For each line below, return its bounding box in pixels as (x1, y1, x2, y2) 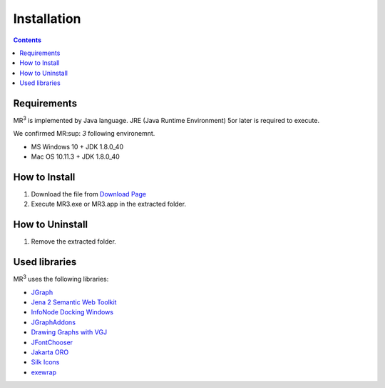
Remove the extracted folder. (31, 237, 117, 246)
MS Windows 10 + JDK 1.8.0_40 (31, 142, 124, 151)
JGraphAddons (31, 318, 76, 327)
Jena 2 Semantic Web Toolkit (31, 298, 117, 307)
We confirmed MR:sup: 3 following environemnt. (13, 129, 155, 138)
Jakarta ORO (31, 348, 69, 357)
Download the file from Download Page (31, 190, 146, 199)
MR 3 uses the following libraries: (13, 274, 109, 284)
